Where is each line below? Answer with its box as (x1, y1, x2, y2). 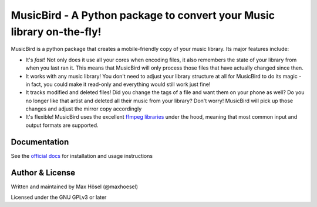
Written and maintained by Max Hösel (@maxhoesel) (11, 183, 138, 190)
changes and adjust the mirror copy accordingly (25, 105, 142, 112)
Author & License (11, 167, 76, 178)
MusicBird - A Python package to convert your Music (11, 9, 275, 22)
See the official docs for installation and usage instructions (11, 152, 153, 159)
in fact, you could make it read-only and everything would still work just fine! (25, 81, 211, 88)
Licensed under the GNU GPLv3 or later (11, 194, 107, 201)
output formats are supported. (25, 122, 99, 129)
